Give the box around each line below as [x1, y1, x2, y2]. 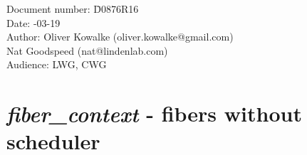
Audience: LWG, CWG [6, 57, 107, 72]
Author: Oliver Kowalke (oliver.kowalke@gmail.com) [6, 29, 234, 44]
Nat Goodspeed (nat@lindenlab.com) [6, 43, 168, 58]
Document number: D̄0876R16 [6, 1, 139, 16]
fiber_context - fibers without [6, 99, 302, 129]
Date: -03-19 [6, 15, 61, 30]
